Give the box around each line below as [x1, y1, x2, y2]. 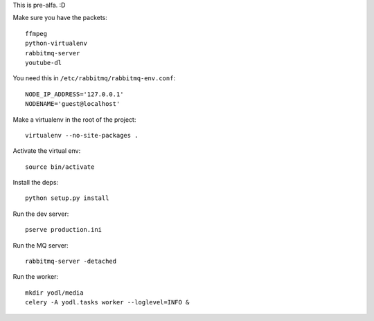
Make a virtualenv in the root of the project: [12, 115, 136, 124]
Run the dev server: [12, 210, 69, 218]
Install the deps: [12, 178, 59, 187]
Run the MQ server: [12, 241, 69, 249]
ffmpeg [25, 30, 48, 37]
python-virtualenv [25, 39, 88, 48]
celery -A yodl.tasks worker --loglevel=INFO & [25, 298, 190, 306]
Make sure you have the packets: [12, 14, 107, 22]
